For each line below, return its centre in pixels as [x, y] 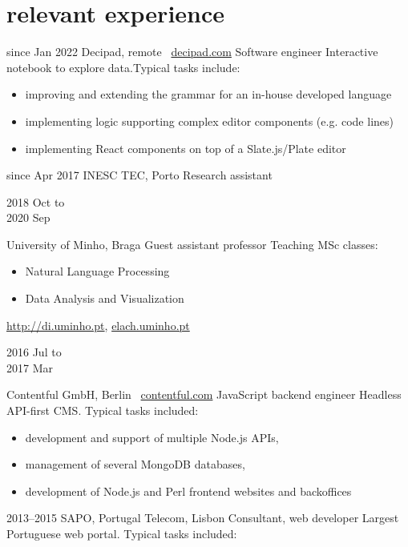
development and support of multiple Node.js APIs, [152, 437]
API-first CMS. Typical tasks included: [103, 410]
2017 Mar [30, 367]
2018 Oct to [36, 201]
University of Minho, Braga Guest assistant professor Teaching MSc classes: [192, 244]
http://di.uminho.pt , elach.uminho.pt [98, 325]
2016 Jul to [34, 352]
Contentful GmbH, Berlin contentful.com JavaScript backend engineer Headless [204, 394]
